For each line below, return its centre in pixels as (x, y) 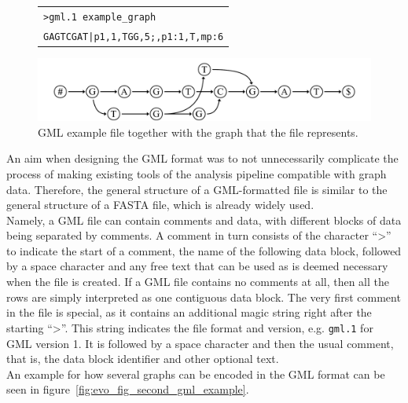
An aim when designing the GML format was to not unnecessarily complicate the (202, 158)
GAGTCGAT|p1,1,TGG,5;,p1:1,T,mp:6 (134, 37)
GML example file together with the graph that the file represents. (198, 132)
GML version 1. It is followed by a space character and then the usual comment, (200, 343)
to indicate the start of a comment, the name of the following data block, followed (204, 250)
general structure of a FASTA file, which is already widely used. (160, 205)
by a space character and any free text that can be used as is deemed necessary (197, 266)
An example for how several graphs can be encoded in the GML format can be (196, 374)
